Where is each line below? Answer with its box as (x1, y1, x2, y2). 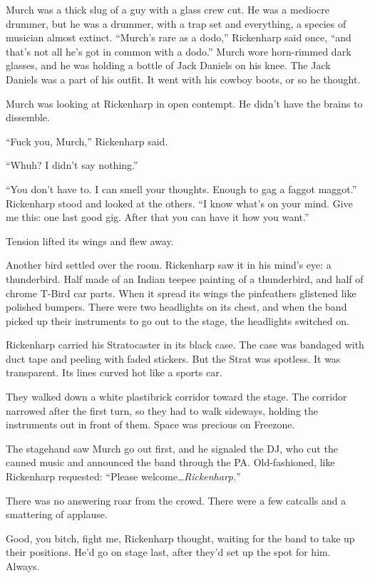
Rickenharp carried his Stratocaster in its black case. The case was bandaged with (6, 337, 364, 352)
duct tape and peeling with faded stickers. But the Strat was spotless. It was (6, 351, 341, 366)
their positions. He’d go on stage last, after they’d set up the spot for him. (6, 545, 331, 559)
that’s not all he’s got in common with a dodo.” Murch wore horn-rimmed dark (6, 43, 351, 58)
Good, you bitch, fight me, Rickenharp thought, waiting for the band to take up (6, 530, 355, 545)
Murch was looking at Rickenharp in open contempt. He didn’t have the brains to (6, 96, 363, 110)
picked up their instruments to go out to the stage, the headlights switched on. (6, 313, 349, 328)
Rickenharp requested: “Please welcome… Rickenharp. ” (6, 469, 241, 484)
